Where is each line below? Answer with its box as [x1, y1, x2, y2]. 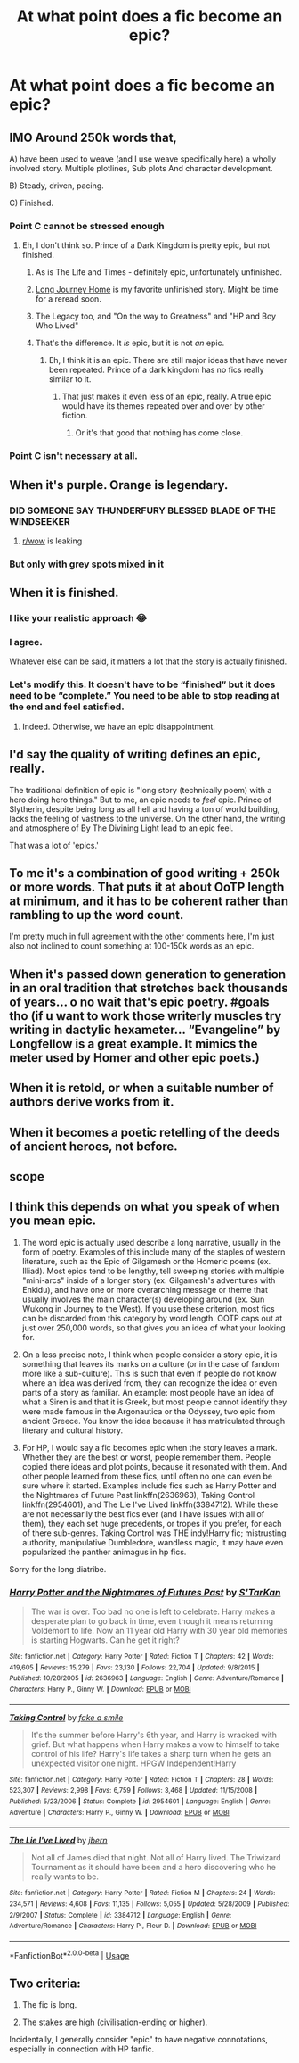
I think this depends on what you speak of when [9, 1199, 280, 1214]
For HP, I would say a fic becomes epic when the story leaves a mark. [21, 1442, 278, 1453]
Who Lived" [35, 320, 79, 331]
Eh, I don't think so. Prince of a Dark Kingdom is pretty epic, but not [21, 240, 270, 251]
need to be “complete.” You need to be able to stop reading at [9, 690, 280, 702]
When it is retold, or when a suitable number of [9, 1081, 274, 1096]
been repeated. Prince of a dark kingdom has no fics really [48, 364, 264, 376]
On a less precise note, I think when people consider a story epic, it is [21, 1349, 278, 1360]
